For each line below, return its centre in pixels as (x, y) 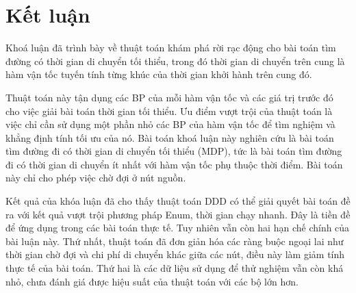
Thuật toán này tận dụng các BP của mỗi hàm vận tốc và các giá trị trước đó (169, 97)
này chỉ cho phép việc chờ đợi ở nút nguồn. (96, 178)
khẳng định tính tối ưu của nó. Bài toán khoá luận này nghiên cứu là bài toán (170, 137)
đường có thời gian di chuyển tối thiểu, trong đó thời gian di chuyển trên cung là (175, 61)
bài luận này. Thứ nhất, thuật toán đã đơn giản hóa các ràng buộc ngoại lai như (175, 241)
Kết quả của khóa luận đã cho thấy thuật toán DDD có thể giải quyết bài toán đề (178, 201)
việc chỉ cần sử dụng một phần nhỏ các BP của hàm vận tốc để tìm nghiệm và (170, 124)
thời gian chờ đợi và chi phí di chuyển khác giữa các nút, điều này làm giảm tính (175, 254)
